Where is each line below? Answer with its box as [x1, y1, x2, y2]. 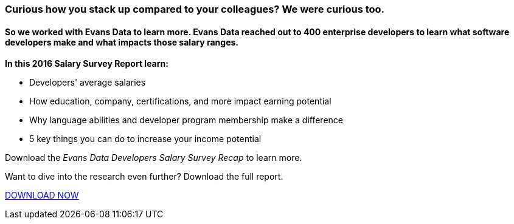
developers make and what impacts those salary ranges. [5, 36, 238, 47]
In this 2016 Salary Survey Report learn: [5, 58, 168, 69]
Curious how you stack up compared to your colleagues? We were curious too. [5, 3, 385, 15]
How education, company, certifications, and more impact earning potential [29, 96, 332, 107]
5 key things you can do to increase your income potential [29, 134, 262, 144]
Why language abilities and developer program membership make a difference [29, 115, 344, 126]
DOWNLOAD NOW [5, 190, 79, 201]
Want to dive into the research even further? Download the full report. [5, 171, 283, 182]
